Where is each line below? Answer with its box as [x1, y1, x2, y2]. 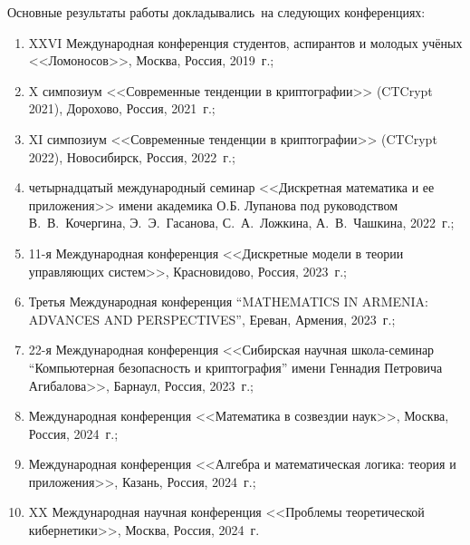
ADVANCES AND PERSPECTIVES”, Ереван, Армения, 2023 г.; [28, 309, 396, 328]
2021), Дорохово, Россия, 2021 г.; [28, 99, 216, 118]
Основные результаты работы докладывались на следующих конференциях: [7, 3, 426, 21]
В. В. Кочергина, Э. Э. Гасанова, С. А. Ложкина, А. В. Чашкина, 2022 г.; [28, 213, 455, 232]
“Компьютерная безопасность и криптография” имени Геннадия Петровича [28, 357, 443, 376]
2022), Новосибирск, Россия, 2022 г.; [28, 147, 235, 166]
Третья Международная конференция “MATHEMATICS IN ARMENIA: [28, 292, 428, 311]
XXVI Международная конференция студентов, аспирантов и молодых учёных [28, 33, 463, 52]
